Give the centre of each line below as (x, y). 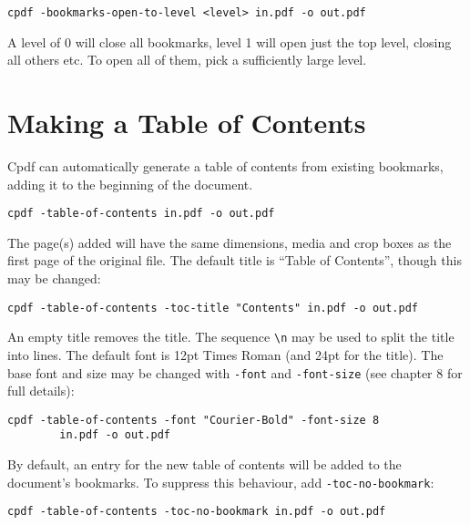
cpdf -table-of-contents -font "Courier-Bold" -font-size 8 (194, 420)
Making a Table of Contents (187, 123)
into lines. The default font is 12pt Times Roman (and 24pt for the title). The (225, 354)
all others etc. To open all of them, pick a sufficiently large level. (187, 60)
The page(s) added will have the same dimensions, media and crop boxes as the (230, 242)
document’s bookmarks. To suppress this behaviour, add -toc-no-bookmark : (221, 482)
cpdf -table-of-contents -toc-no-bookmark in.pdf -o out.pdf (197, 512)
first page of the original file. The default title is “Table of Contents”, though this (235, 260)
